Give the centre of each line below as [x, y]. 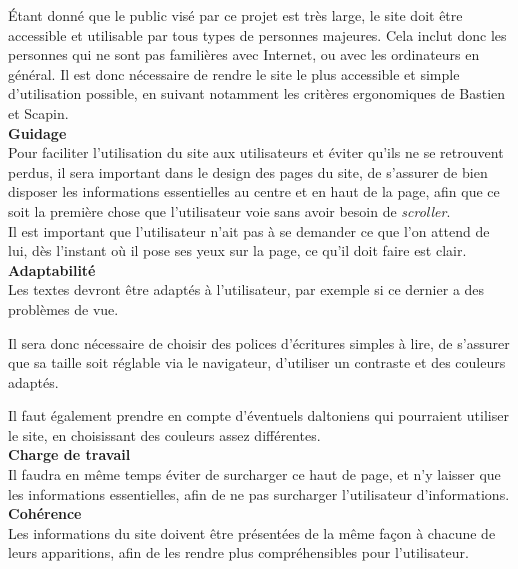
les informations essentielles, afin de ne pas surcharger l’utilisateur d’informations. [259, 493]
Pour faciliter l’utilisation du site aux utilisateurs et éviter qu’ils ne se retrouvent [256, 152]
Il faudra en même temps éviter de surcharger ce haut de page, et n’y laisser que [254, 474]
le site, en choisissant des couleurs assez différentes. [164, 434]
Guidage [37, 132]
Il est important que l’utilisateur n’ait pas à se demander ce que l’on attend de [249, 230]
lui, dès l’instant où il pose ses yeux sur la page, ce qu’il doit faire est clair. [237, 250]
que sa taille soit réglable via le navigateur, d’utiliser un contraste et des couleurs [257, 362]
